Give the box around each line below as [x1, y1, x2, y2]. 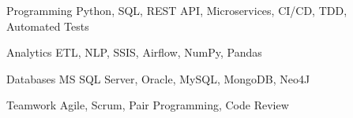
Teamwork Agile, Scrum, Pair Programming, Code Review [6, 97, 289, 113]
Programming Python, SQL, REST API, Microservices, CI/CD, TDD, [6, 2, 347, 18]
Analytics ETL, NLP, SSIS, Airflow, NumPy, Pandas [6, 44, 262, 61]
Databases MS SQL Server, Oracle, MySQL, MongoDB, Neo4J [6, 70, 310, 87]
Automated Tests [6, 17, 89, 34]
